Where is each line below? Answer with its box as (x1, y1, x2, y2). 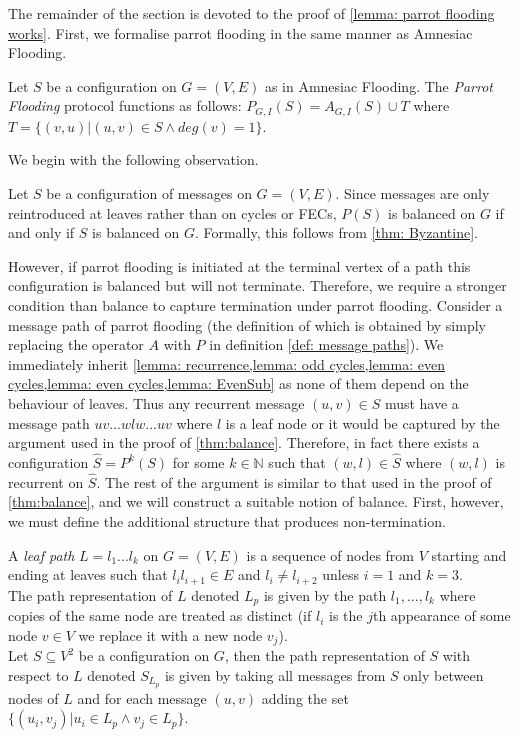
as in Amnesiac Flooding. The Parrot (264, 75, 494, 96)
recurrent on (8, 471, 84, 492)
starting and (431, 544, 507, 565)
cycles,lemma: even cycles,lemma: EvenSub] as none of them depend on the (8, 373, 469, 394)
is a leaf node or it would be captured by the (225, 412, 500, 433)
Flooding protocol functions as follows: (8, 95, 242, 116)
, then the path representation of (224, 645, 425, 666)
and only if (8, 222, 75, 243)
